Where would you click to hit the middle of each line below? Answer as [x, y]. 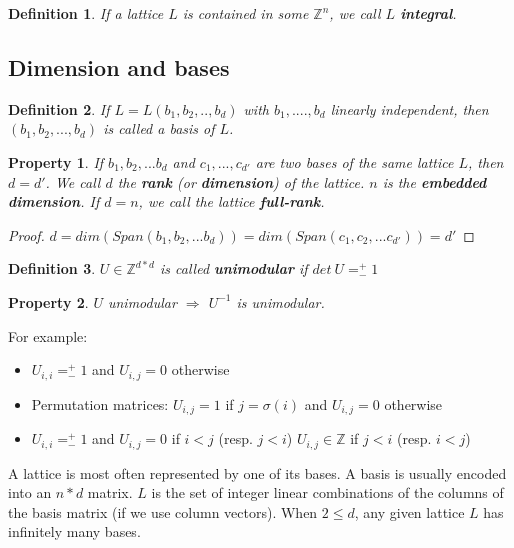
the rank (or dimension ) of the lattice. [241, 181]
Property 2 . [48, 301]
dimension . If [54, 201]
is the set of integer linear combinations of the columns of [327, 492]
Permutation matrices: [100, 403]
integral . [428, 13]
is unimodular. [280, 301]
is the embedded [434, 181]
